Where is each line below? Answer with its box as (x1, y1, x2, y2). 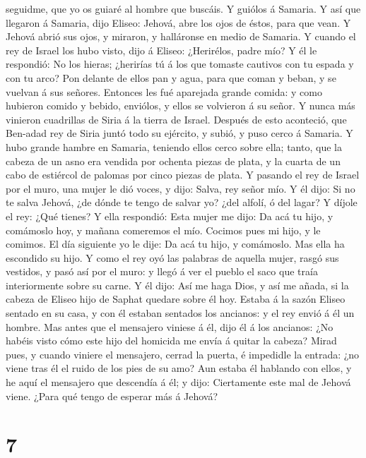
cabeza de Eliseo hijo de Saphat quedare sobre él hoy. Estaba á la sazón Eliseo (6, 291, 346, 306)
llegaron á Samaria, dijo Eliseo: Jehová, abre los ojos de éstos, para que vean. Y (6, 15, 351, 30)
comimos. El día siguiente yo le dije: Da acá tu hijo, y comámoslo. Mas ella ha (6, 236, 345, 251)
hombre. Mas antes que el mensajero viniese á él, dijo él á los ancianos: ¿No (6, 319, 333, 334)
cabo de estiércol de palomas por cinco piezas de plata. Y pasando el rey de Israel (6, 167, 360, 182)
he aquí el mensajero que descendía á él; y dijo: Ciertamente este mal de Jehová (6, 375, 351, 390)
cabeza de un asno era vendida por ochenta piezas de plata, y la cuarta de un (6, 153, 341, 168)
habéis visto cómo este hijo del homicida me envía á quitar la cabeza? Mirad (6, 333, 337, 348)
